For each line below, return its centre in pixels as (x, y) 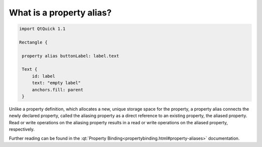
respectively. (22, 129)
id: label (43, 76)
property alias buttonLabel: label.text (71, 56)
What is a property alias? (60, 13)
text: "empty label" (56, 83)
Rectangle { (33, 42)
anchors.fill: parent (57, 90)
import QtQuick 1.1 (42, 29)
